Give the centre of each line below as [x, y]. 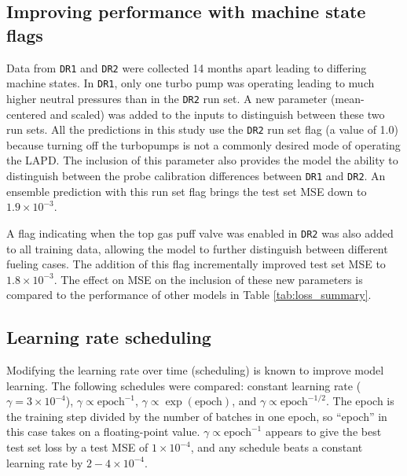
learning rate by [45, 462]
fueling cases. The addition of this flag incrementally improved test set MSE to [196, 264]
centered [26, 114]
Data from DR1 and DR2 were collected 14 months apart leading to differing [187, 67]
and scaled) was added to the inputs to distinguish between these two [217, 114]
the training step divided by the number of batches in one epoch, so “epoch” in [197, 416]
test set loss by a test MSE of [77, 447]
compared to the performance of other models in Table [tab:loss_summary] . [189, 295]
